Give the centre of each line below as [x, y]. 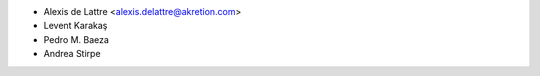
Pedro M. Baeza [76, 39]
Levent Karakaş [75, 26]
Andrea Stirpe [72, 54]
